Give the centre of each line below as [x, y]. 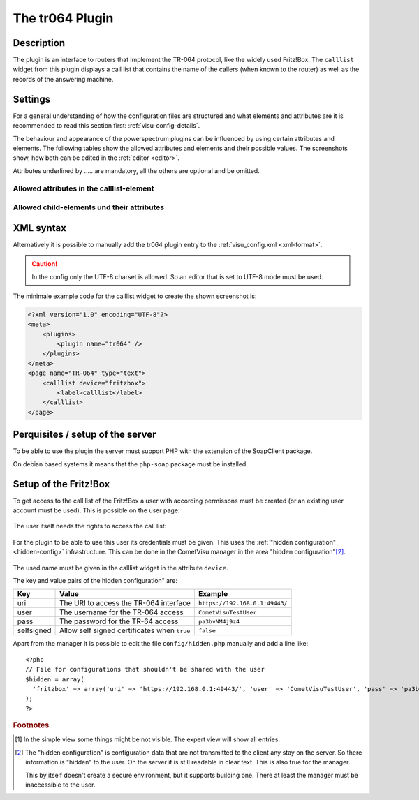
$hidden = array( [55, 679]
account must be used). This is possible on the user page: [96, 510]
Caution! [45, 264]
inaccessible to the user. [60, 785]
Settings [32, 99]
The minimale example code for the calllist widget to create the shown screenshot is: [135, 296]
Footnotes [31, 725]
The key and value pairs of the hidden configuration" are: [95, 580]
